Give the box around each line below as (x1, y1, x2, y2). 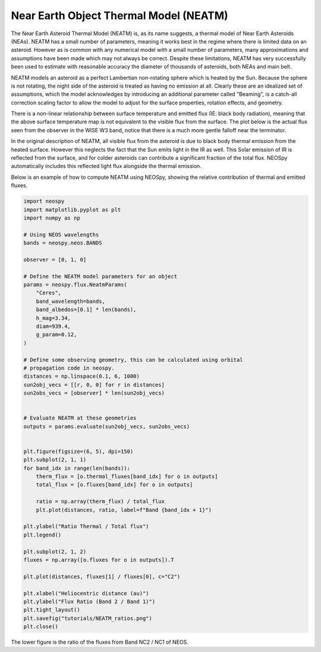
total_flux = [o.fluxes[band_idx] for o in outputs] (36, 482, 193, 488)
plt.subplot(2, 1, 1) (23, 457, 87, 463)
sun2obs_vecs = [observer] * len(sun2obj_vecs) (23, 390, 165, 396)
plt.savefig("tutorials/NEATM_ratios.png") (23, 614, 153, 622)
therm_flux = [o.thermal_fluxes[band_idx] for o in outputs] (36, 473, 218, 480)
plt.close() (23, 623, 59, 630)
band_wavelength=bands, (36, 298, 105, 305)
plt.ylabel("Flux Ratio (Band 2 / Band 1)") (23, 598, 156, 605)
